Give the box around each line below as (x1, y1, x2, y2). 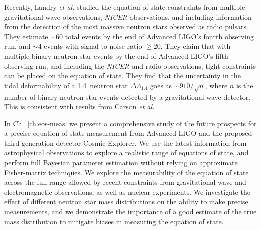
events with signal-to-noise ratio (44, 41, 142, 51)
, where (205, 80, 228, 90)
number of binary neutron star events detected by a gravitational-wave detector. (4, 91, 251, 102)
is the (236, 80, 253, 90)
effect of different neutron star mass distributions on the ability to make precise (4, 196, 248, 207)
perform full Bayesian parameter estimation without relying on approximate (4, 157, 238, 168)
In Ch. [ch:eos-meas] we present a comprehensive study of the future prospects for (4, 118, 257, 128)
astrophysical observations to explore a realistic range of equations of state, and (4, 147, 249, 158)
